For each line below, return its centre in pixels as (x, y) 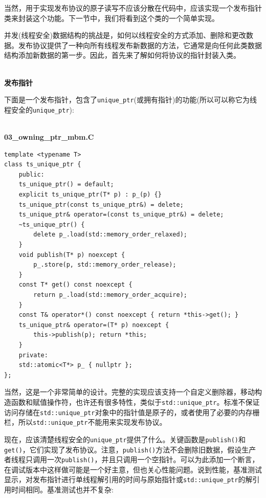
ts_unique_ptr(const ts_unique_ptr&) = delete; (101, 204)
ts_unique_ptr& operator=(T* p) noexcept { (94, 325)
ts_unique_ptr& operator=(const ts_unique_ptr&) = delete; (121, 215)
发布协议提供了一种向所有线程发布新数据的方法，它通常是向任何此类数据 (140, 45)
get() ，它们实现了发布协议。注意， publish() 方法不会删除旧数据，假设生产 (130, 449)
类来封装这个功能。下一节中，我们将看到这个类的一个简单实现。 (112, 18)
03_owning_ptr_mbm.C (49, 137)
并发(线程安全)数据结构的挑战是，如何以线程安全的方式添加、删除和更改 (125, 35)
